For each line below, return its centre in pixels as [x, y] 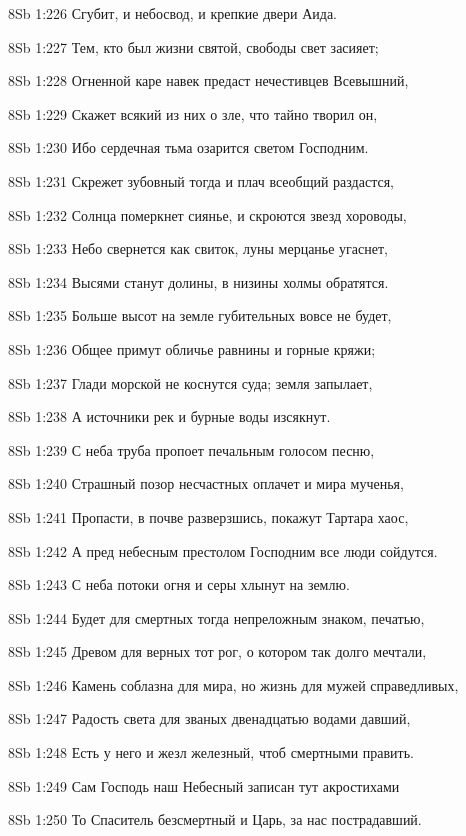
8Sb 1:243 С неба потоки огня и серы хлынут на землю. [179, 584]
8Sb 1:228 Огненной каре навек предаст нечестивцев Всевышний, [208, 80]
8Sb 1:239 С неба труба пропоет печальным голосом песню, [191, 449]
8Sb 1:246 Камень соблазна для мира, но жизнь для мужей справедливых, [233, 684]
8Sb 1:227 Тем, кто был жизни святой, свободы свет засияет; [193, 46]
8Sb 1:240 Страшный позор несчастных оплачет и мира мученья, [206, 483]
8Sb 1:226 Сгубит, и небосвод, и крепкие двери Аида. [172, 13]
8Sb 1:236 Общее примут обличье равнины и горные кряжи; [192, 348]
